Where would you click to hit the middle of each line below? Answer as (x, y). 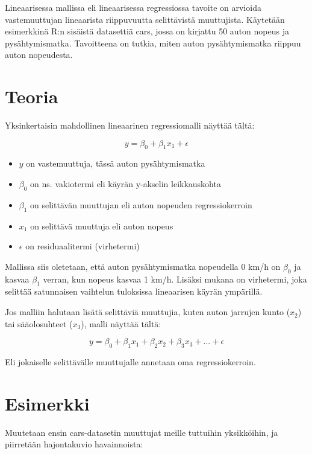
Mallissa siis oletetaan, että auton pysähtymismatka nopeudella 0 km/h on (143, 266)
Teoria (32, 96)
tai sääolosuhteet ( (39, 323)
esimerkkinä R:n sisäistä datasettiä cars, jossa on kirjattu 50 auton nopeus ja (147, 31)
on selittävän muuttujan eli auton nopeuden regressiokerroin (141, 204)
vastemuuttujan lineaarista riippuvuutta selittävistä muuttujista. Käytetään (145, 19)
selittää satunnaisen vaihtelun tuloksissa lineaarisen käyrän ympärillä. (134, 291)
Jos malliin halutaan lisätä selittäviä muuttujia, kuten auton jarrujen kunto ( (148, 312)
